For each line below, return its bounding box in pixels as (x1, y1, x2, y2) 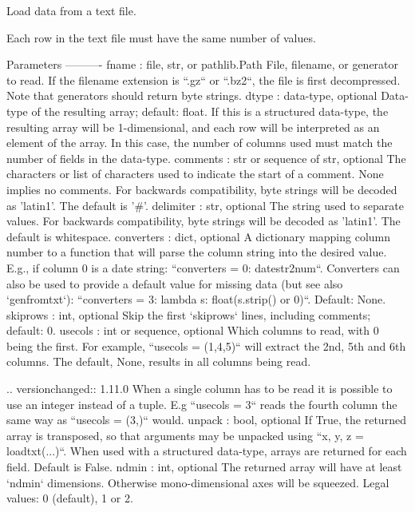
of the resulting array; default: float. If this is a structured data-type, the (31, 102, 389, 119)
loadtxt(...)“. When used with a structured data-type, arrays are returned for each (6, 443, 407, 459)
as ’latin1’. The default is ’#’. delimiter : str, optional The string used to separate (6, 196, 405, 213)
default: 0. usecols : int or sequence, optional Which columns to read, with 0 (6, 322, 379, 339)
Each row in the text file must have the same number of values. (6, 29, 316, 46)
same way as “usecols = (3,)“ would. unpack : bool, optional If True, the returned (6, 411, 406, 428)
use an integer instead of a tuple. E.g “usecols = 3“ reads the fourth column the (6, 395, 397, 412)
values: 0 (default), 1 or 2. (6, 490, 133, 506)
